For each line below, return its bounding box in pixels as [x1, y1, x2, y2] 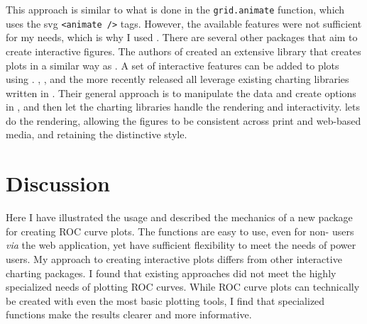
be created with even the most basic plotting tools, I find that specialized [6, 293, 325, 308]
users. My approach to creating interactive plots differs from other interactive [6, 251, 342, 266]
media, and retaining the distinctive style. [6, 127, 187, 142]
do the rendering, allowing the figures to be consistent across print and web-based [6, 113, 361, 128]
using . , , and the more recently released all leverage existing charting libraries [6, 72, 349, 86]
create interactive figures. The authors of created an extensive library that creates [6, 43, 361, 58]
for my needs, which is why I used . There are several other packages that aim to [6, 30, 358, 45]
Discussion [6, 169, 110, 198]
